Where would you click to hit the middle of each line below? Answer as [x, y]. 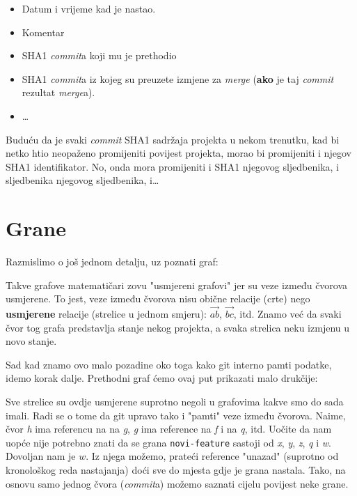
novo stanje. [31, 341]
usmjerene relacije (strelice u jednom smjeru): [106, 314]
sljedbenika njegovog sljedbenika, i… [82, 180]
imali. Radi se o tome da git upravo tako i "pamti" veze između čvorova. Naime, [176, 415]
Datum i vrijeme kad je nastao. [89, 8]
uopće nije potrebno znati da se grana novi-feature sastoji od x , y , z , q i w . [168, 442]
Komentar [43, 32]
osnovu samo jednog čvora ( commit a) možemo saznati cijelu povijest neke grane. [177, 483]
